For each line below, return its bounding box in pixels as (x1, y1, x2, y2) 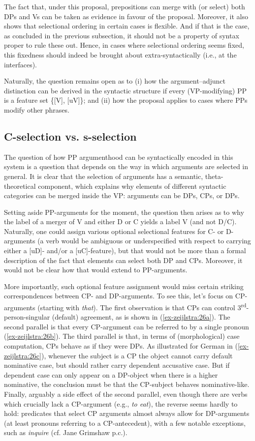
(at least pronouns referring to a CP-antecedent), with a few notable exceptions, (4, 417, 246, 428)
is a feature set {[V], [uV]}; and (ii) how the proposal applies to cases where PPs (4, 95, 248, 105)
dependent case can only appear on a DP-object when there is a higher (4, 369, 218, 380)
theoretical (4, 180, 36, 191)
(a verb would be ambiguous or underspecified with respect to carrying (37, 235, 251, 246)
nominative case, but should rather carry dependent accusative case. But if (4, 360, 230, 370)
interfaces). (4, 59, 37, 69)
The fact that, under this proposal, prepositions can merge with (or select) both (4, 1, 245, 11)
